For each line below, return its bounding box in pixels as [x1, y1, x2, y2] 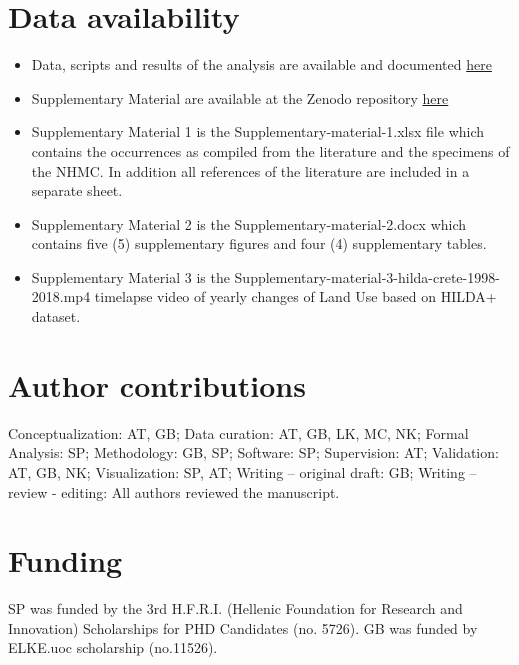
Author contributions [8, 364, 306, 405]
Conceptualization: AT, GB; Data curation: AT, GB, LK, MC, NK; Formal [8, 422, 469, 443]
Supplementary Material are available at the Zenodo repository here [31, 87, 449, 108]
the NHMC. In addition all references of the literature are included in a [31, 160, 470, 181]
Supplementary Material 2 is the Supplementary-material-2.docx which [31, 213, 467, 234]
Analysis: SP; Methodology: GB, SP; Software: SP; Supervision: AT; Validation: [8, 442, 499, 463]
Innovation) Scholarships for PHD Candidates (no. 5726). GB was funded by [8, 617, 478, 638]
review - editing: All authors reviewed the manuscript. [8, 481, 340, 502]
